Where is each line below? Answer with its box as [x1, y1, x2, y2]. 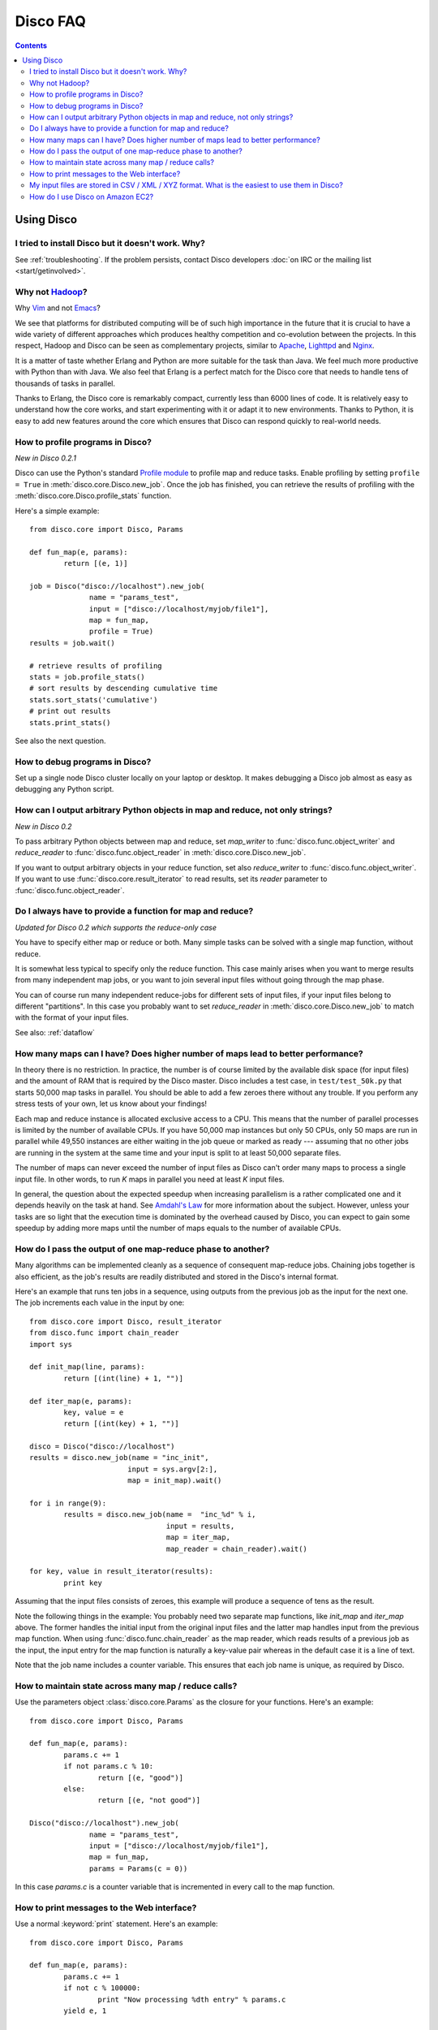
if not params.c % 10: [63, 1762, 154, 1771]
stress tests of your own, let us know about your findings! [15, 1099, 207, 1108]
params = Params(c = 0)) [89, 1864, 188, 1873]
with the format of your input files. [15, 1013, 129, 1022]
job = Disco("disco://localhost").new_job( [29, 581, 205, 590]
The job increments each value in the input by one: [15, 1298, 185, 1307]
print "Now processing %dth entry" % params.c [97, 1994, 286, 2004]
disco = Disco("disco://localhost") [29, 1442, 175, 1451]
